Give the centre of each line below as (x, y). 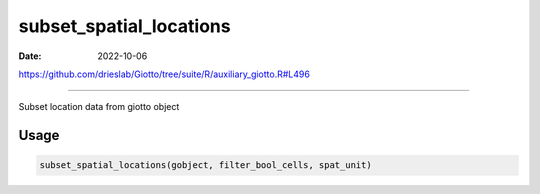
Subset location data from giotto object (99, 107)
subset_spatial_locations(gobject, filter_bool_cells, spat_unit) (205, 165)
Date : (30, 56)
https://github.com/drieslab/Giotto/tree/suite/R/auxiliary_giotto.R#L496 (164, 74)
